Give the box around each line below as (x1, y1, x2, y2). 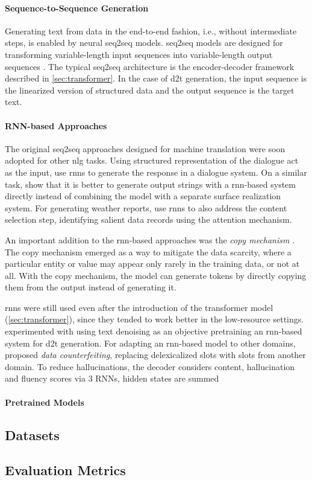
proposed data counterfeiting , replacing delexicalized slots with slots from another (5, 348, 306, 361)
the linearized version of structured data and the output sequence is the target (5, 83, 295, 96)
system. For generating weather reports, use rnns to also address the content (5, 201, 287, 214)
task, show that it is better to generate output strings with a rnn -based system (5, 178, 296, 190)
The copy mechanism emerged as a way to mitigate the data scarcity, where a (5, 245, 292, 258)
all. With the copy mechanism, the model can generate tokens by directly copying (5, 269, 307, 281)
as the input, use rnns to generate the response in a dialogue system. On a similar (5, 165, 307, 178)
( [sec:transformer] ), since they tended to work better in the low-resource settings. (5, 313, 304, 325)
